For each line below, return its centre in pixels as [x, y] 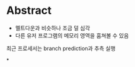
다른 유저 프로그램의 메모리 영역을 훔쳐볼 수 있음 [72, 35]
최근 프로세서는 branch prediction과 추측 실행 [61, 48]
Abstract [29, 11]
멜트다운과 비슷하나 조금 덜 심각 [52, 28]
